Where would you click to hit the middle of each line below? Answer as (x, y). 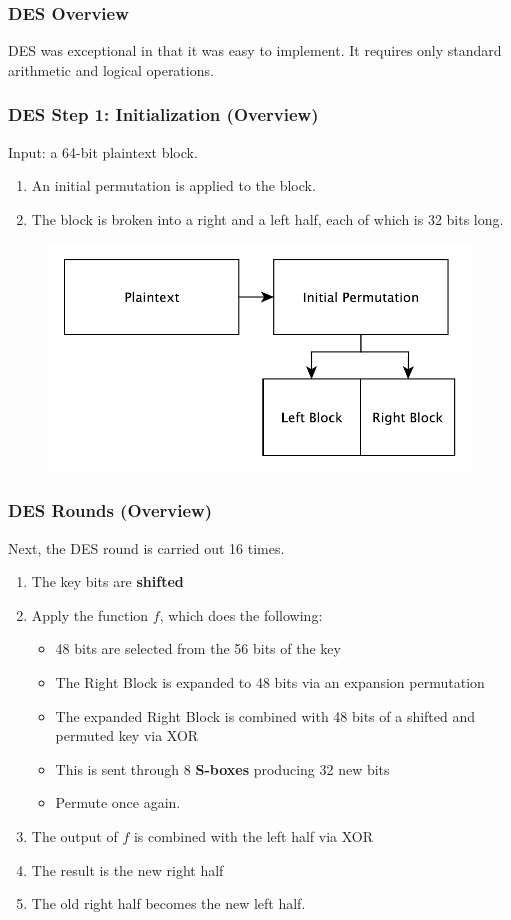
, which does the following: (241, 614)
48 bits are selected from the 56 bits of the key (198, 648)
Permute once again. (118, 802)
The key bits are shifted (107, 581)
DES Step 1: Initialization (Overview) (163, 114)
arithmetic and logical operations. (111, 69)
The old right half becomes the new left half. (168, 903)
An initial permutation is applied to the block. (173, 185)
